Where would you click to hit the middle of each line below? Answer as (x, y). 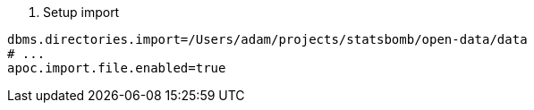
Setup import (81, 12)
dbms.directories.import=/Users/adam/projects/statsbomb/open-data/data (267, 39)
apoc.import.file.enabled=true (117, 68)
